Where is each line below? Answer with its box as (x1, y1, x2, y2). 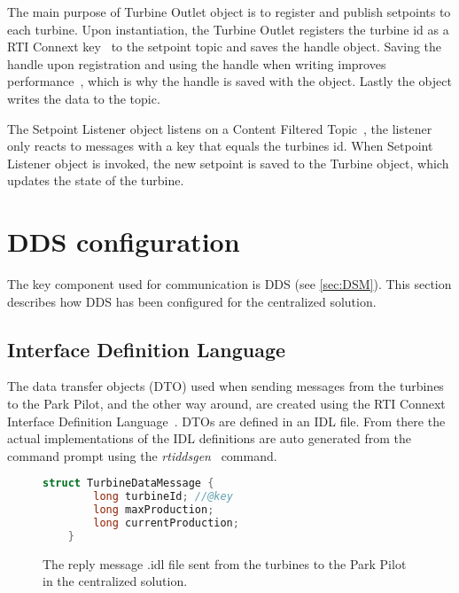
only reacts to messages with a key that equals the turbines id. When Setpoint (7, 137, 433, 155)
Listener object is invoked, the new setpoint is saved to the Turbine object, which (7, 153, 449, 172)
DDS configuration (7, 223, 240, 260)
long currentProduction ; (93, 517, 239, 530)
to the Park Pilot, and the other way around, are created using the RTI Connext (7, 394, 446, 413)
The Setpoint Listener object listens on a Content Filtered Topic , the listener (7, 119, 432, 137)
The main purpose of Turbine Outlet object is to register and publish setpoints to (7, 3, 451, 20)
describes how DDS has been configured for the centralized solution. (7, 292, 377, 310)
